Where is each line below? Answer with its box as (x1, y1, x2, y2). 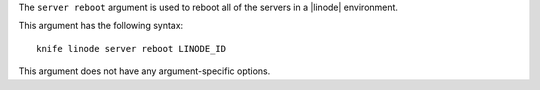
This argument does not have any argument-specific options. (18, 65, 271, 77)
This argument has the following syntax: (18, 20, 184, 32)
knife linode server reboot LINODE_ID (36, 43, 227, 54)
